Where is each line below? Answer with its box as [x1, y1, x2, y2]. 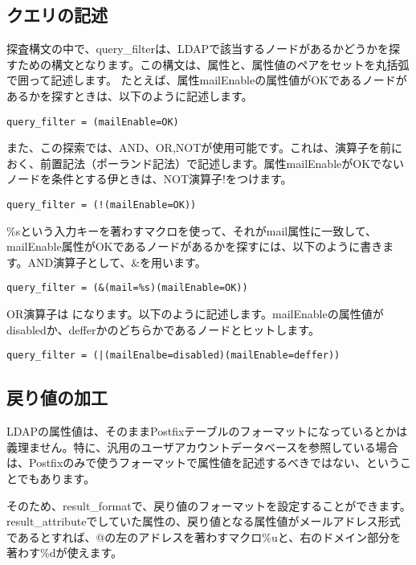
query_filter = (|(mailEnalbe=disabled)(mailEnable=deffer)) [6, 350, 341, 362]
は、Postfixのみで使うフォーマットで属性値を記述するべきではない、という [6, 454, 400, 471]
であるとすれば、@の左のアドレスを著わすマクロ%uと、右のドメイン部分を [6, 528, 402, 545]
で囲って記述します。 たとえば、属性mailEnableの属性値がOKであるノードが [6, 72, 407, 88]
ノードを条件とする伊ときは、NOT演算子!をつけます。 [6, 170, 292, 187]
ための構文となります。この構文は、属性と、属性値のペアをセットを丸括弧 [17, 55, 410, 72]
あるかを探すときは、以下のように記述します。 [6, 87, 253, 104]
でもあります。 [17, 469, 96, 486]
